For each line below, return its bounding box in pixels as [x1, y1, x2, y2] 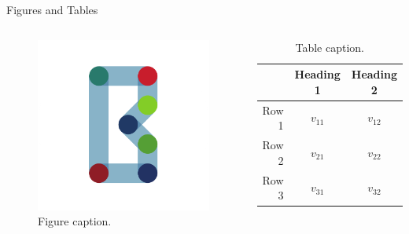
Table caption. [295, 38, 365, 55]
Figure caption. [38, 213, 112, 229]
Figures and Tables [6, 2, 98, 17]
